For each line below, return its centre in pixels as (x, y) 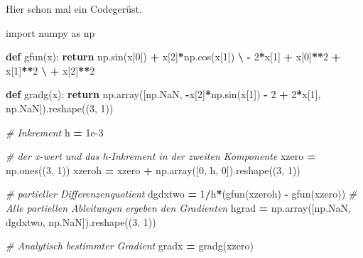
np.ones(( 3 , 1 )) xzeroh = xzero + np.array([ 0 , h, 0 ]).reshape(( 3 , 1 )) (153, 170)
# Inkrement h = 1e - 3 (55, 132)
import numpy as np (50, 32)
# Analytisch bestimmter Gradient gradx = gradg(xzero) (130, 246)
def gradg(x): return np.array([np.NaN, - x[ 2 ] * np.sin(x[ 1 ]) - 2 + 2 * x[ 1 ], (163, 94)
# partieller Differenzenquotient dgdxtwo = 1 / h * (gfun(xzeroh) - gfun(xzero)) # (181, 194)
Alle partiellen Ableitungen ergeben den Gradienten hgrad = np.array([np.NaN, (178, 207)
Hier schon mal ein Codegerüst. (74, 9)
